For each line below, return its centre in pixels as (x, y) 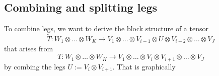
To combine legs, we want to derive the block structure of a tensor (106, 28)
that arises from (29, 49)
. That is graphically (144, 66)
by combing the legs (35, 66)
